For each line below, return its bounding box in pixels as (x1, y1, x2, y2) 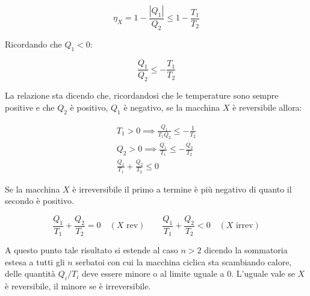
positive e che (5, 100, 55, 113)
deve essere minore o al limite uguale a (81, 267, 225, 280)
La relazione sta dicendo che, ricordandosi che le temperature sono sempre (5, 89, 279, 102)
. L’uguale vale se (231, 267, 295, 280)
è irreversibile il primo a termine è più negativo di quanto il (72, 182, 292, 195)
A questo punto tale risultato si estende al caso (5, 244, 178, 256)
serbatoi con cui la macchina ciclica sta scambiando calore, (75, 255, 292, 268)
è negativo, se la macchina (123, 100, 220, 113)
